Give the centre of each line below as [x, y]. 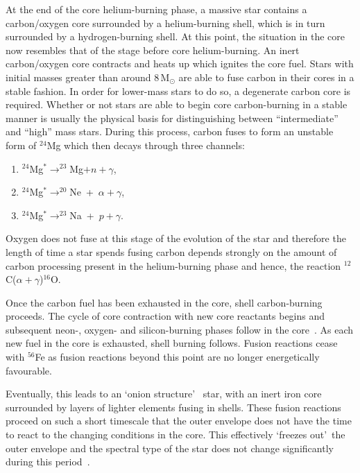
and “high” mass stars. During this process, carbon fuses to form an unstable [170, 131]
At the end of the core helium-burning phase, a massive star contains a [156, 9]
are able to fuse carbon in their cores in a [266, 77]
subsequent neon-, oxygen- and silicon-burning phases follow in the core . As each [180, 329]
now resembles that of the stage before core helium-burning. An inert [153, 50]
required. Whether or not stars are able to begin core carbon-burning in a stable [177, 104]
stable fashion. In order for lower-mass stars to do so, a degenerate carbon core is [178, 91]
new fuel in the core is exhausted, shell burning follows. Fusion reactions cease [172, 343]
